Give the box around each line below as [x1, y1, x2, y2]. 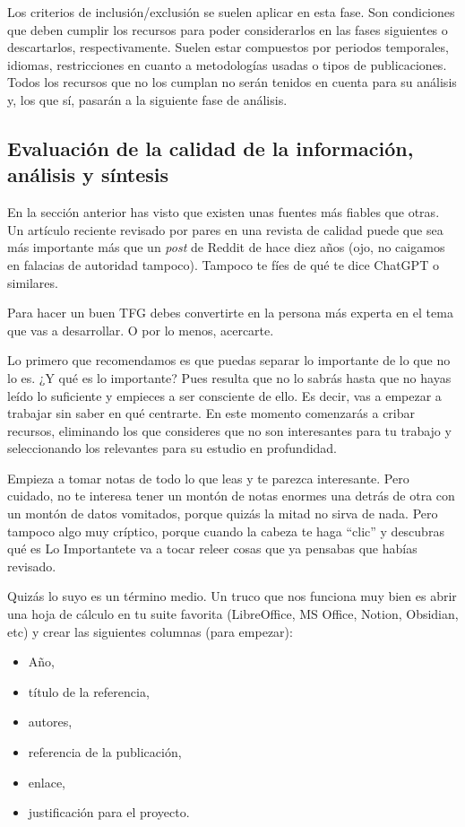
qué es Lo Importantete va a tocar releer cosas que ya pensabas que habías [7, 539, 418, 558]
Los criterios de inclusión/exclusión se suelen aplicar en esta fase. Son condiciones [7, 3, 455, 21]
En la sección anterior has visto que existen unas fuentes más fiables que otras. [7, 203, 440, 222]
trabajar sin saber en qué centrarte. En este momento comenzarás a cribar [7, 404, 415, 422]
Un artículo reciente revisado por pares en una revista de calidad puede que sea [7, 220, 443, 239]
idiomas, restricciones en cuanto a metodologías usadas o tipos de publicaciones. [7, 55, 447, 74]
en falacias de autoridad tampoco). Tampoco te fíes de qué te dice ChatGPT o [7, 255, 439, 274]
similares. [7, 273, 58, 292]
